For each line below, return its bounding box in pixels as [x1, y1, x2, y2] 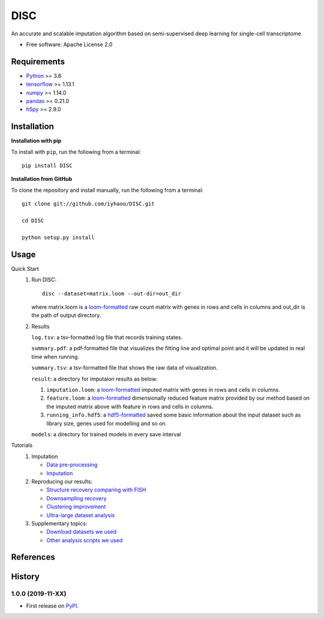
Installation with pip [11, 137, 62, 144]
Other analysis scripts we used [46, 536, 123, 543]
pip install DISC [22, 162, 73, 169]
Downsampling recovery [46, 494, 107, 502]
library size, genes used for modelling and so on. [46, 419, 167, 427]
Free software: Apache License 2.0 [26, 41, 113, 48]
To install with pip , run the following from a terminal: [11, 148, 141, 155]
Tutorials [11, 442, 33, 449]
